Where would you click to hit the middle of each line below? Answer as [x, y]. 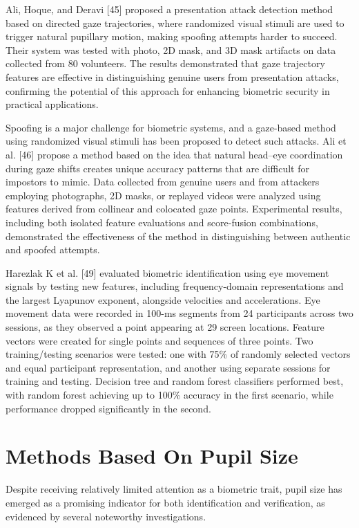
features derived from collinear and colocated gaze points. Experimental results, [174, 209]
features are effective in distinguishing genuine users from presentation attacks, [172, 76]
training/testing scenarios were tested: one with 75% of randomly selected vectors [178, 354]
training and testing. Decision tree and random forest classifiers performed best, [175, 381]
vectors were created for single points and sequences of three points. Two [159, 340]
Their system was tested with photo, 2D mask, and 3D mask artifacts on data [171, 49]
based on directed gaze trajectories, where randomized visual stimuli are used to [175, 22]
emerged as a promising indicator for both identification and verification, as [165, 502]
